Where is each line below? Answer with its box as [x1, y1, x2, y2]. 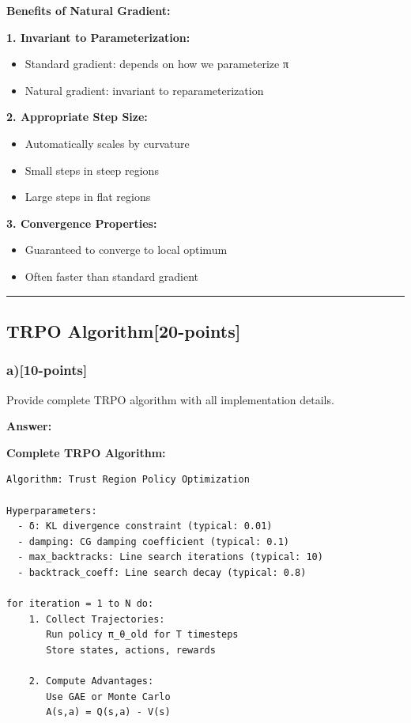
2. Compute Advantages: [28, 676, 154, 687]
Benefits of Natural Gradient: [6, 2, 171, 18]
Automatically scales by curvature [25, 134, 190, 151]
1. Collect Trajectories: [28, 613, 165, 625]
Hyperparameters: [6, 505, 97, 517]
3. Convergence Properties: [6, 214, 157, 231]
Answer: [6, 418, 52, 434]
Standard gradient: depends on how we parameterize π [25, 55, 288, 72]
